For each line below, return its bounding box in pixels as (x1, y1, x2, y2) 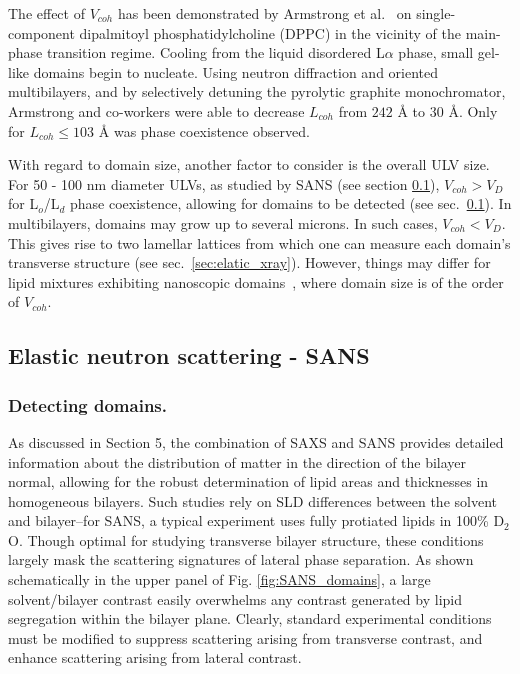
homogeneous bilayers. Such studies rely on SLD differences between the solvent (8, 490, 497, 511)
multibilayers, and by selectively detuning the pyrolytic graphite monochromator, (8, 81, 506, 102)
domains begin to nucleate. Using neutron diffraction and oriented (33, 61, 439, 82)
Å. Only (448, 100, 498, 121)
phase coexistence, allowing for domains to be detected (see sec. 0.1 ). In (70, 193, 512, 214)
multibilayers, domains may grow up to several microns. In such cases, (8, 212, 438, 233)
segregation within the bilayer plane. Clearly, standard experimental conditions (8, 608, 492, 629)
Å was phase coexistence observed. (98, 120, 310, 141)
